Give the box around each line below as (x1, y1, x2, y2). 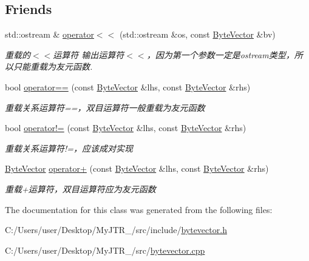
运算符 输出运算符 (53, 48, 124, 61)
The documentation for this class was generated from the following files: (5, 203, 273, 215)
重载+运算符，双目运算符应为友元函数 (5, 182, 156, 195)
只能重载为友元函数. (13, 60, 93, 73)
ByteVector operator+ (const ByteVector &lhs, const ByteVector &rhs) (5, 162, 269, 175)
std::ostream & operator (5, 28, 94, 41)
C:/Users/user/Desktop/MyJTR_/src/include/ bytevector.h (5, 223, 227, 236)
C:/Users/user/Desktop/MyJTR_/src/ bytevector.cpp (5, 243, 205, 256)
